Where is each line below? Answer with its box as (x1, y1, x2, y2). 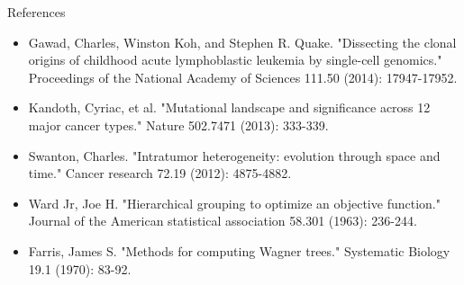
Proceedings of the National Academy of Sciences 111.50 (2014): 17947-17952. (28, 67, 458, 86)
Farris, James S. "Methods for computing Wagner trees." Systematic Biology (28, 241, 450, 260)
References (7, 3, 66, 21)
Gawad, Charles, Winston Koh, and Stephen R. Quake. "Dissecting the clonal (28, 32, 457, 51)
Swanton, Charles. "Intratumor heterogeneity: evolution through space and (28, 146, 441, 165)
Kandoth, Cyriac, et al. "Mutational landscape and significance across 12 (28, 98, 431, 117)
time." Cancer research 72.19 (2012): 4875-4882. (28, 164, 292, 183)
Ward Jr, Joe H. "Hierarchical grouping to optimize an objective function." (28, 193, 441, 212)
